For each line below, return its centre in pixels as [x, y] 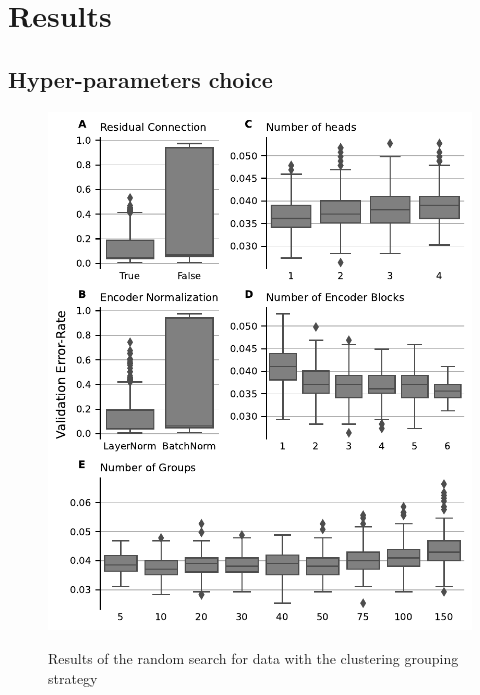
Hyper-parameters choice [140, 78]
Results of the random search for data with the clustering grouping [253, 658]
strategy [73, 677]
